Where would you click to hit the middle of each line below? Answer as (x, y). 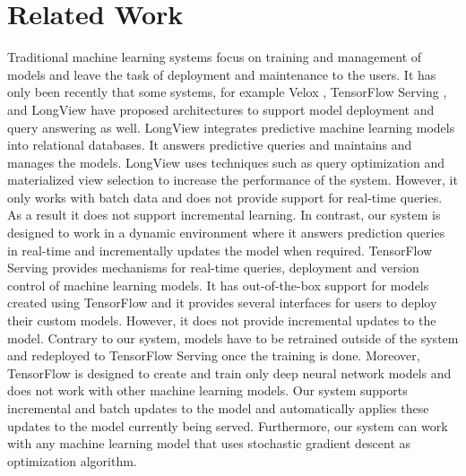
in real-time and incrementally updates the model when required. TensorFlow (220, 250)
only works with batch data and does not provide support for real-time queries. (225, 197)
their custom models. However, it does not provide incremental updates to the (222, 320)
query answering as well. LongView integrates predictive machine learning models (231, 127)
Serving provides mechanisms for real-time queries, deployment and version (213, 268)
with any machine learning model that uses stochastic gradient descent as (209, 443)
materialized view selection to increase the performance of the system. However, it (233, 180)
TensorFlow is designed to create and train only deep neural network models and (229, 372)
